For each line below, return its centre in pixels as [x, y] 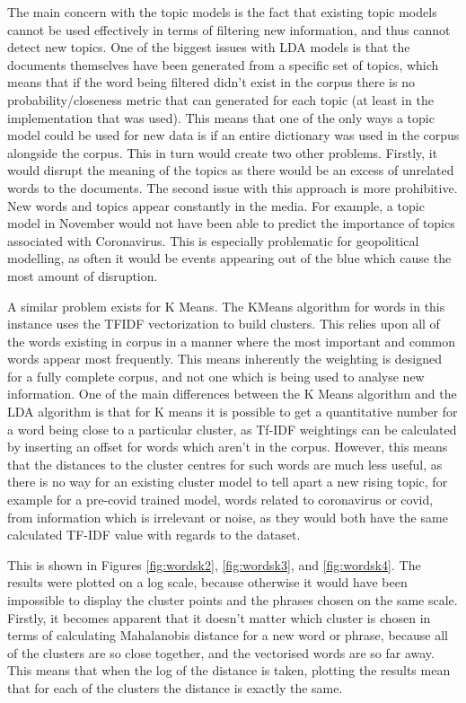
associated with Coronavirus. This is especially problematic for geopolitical [213, 240]
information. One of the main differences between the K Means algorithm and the [232, 394]
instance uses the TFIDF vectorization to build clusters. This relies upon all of [224, 324]
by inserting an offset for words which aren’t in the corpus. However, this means [228, 447]
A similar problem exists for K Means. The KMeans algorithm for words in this [226, 306]
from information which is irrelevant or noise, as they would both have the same [228, 517]
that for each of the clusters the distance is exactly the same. [175, 687]
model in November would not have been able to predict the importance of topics [231, 223]
